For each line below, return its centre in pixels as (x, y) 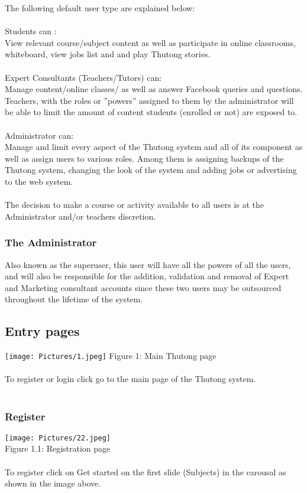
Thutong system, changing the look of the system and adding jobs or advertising (151, 170)
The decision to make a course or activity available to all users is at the (134, 205)
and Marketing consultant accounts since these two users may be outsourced (143, 287)
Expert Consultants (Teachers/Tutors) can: (83, 77)
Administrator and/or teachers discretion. (80, 216)
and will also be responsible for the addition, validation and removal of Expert (147, 276)
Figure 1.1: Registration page (58, 448)
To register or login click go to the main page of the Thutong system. (130, 379)
